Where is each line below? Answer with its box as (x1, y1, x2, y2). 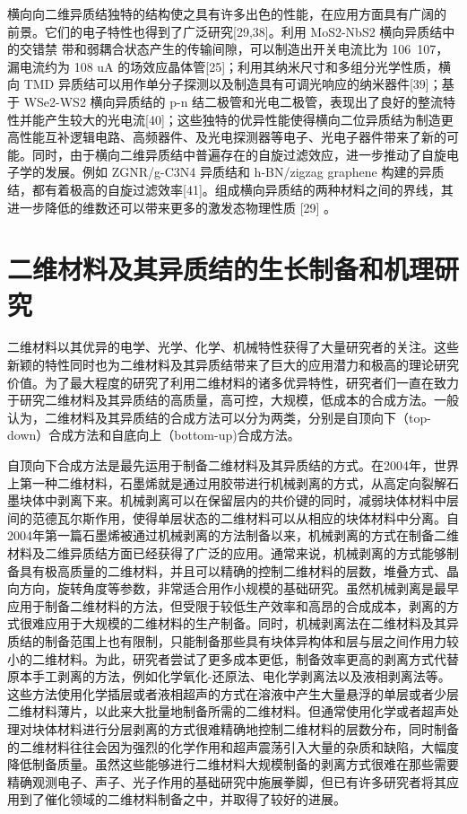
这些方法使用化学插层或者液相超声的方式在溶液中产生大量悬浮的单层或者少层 (7, 684, 459, 703)
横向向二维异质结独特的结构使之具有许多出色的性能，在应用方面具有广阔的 (7, 4, 446, 22)
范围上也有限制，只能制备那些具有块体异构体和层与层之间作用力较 (69, 631, 459, 650)
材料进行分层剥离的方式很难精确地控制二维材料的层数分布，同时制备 (56, 719, 459, 738)
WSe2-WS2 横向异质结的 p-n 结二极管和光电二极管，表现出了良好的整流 (23, 92, 444, 110)
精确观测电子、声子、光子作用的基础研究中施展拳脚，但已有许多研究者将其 (7, 772, 446, 791)
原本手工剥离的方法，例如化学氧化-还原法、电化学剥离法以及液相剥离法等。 (7, 667, 451, 686)
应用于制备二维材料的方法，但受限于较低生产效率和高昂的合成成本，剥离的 (7, 596, 446, 615)
